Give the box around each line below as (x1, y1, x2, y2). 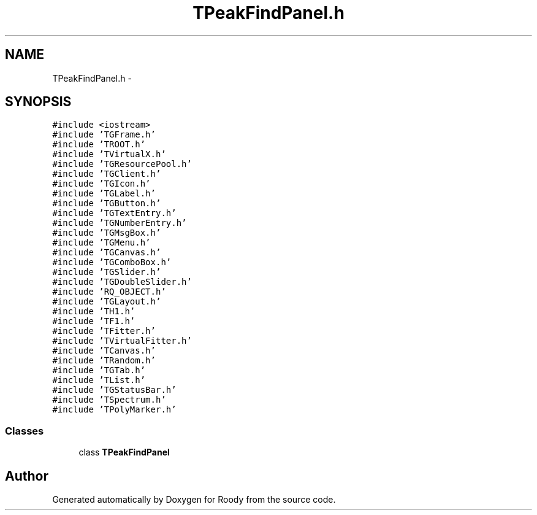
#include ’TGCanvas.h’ (52, 247, 161, 258)
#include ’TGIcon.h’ (52, 179, 151, 189)
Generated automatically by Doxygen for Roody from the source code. (52, 494, 336, 505)
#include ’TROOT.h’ (52, 139, 146, 150)
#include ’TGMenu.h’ (52, 238, 151, 248)
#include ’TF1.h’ (52, 316, 135, 327)
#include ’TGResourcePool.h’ (52, 159, 192, 169)
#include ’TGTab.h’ (52, 365, 146, 376)
